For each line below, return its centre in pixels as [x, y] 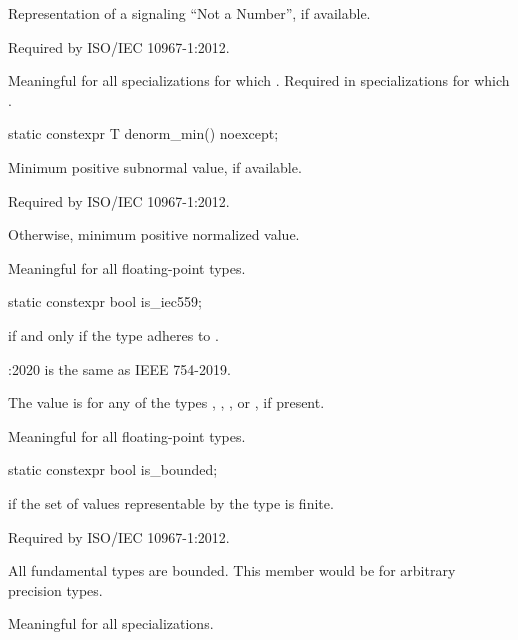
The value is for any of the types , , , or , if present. [166, 402]
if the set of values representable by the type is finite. [171, 502]
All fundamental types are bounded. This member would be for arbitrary [232, 570]
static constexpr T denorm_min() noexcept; [143, 133]
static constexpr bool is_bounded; [113, 469]
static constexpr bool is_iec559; [105, 301]
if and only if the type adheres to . [113, 334]
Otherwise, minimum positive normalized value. [154, 234]
